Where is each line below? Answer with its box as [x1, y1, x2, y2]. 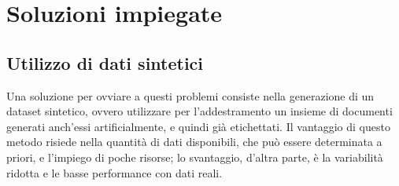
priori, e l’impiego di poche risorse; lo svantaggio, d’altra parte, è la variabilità [6, 148, 383, 165]
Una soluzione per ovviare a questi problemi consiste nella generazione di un [6, 87, 375, 104]
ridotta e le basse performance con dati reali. [6, 164, 223, 181]
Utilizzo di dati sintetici [6, 50, 204, 75]
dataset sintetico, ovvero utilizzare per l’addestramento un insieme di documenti [6, 103, 393, 119]
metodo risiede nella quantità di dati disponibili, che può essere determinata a [6, 133, 382, 150]
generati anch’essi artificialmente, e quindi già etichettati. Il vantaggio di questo [6, 118, 390, 134]
